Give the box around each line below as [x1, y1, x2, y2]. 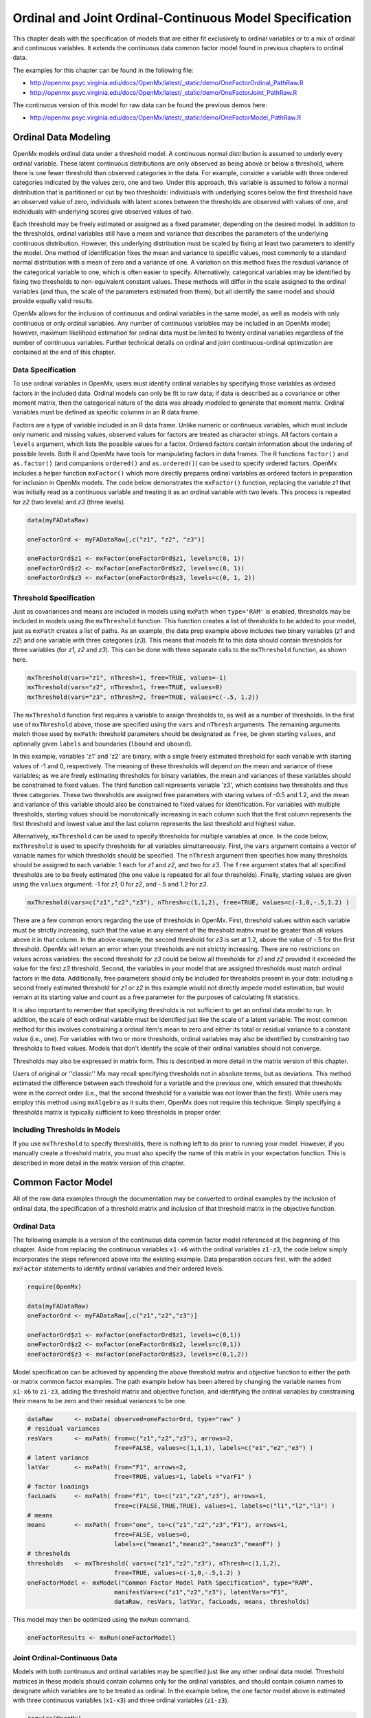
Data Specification [12, 365, 76, 375]
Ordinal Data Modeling [12, 131, 111, 144]
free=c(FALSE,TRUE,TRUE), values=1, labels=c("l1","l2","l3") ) [113, 1502, 336, 1510]
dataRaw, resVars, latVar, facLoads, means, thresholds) [113, 1598, 311, 1606]
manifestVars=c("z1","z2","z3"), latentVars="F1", [113, 1588, 289, 1596]
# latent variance [27, 1453, 89, 1462]
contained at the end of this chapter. [12, 348, 116, 356]
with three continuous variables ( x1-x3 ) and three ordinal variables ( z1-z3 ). [12, 1696, 229, 1704]
